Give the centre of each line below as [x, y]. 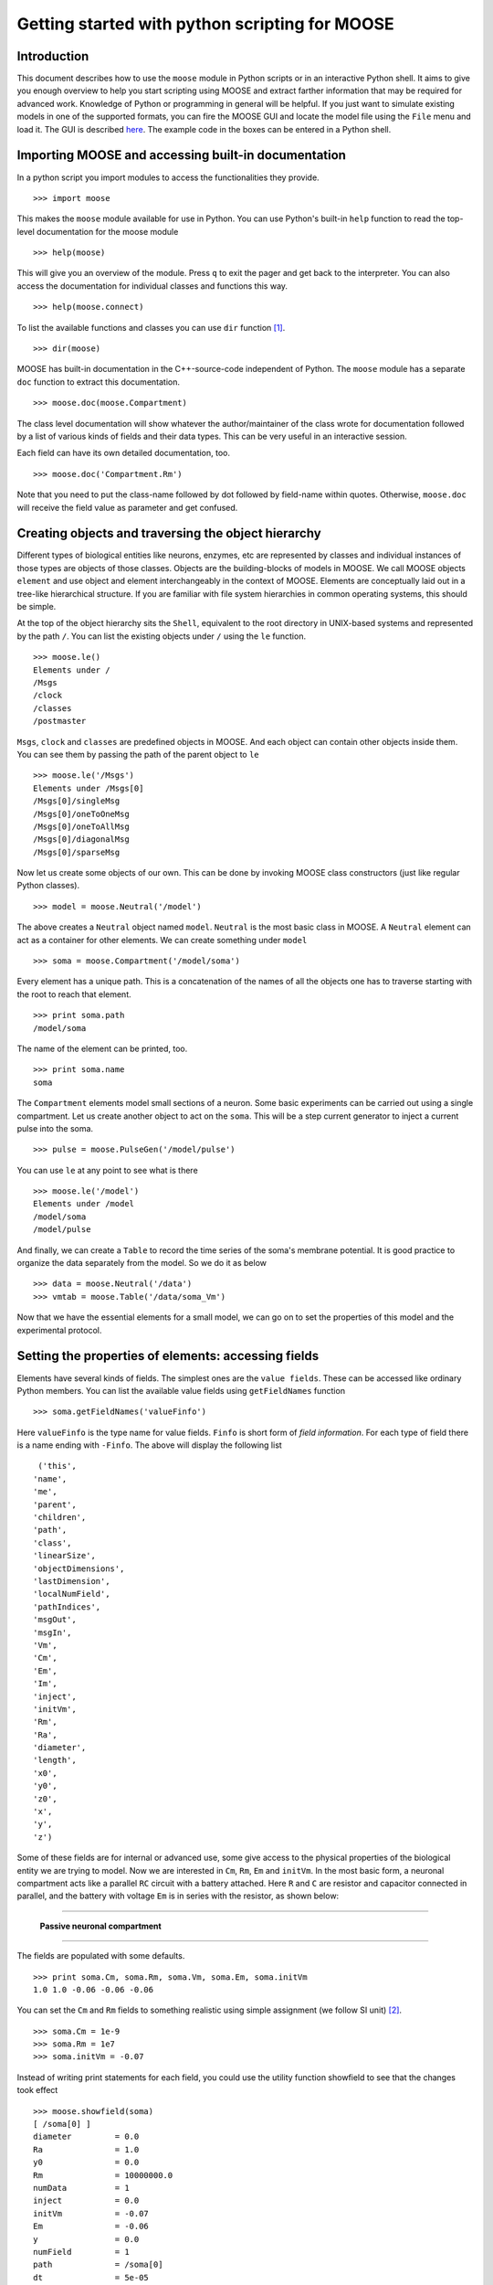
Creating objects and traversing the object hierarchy [169, 533]
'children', [60, 1518]
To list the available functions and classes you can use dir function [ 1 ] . [151, 327]
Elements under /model [84, 1204]
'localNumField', [72, 1594]
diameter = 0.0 [86, 2137]
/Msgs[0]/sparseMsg [77, 852]
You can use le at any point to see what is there [107, 1170]
